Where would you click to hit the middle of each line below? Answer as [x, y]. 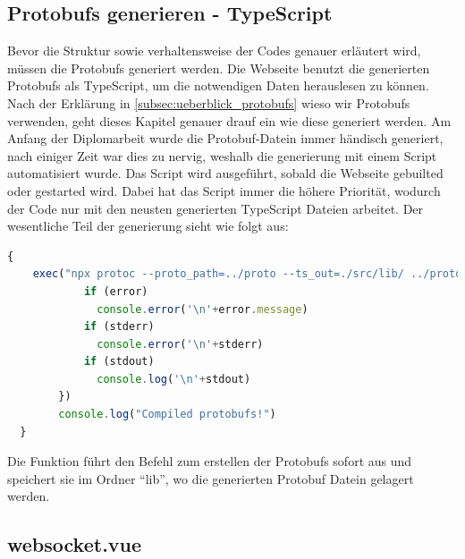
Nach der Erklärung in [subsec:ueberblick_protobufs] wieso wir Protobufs [209, 102]
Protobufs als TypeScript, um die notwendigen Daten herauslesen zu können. [218, 85]
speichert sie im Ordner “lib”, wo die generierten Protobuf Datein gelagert [211, 478]
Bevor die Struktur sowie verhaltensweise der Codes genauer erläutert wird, [214, 51]
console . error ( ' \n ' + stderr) [180, 344]
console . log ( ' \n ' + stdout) [174, 379]
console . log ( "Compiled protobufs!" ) [167, 415]
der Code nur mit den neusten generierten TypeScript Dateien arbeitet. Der [216, 208]
